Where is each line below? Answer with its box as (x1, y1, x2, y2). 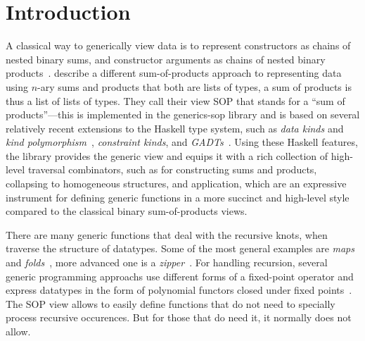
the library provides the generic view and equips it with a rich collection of (6, 148, 328, 163)
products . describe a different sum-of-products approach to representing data (6, 66, 342, 80)
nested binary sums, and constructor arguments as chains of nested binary (6, 51, 326, 66)
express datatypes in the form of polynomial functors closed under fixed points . (6, 283, 352, 297)
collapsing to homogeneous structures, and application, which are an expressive (6, 176, 347, 191)
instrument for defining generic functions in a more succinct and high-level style (6, 190, 350, 204)
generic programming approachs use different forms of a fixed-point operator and (6, 268, 354, 283)
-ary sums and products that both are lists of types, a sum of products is (37, 79, 352, 94)
